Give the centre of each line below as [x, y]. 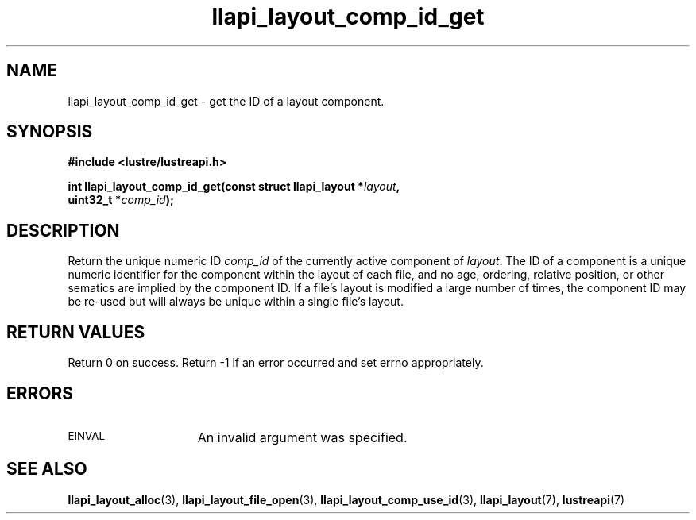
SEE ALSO [47, 469]
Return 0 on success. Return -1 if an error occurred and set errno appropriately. [276, 363]
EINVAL [87, 435]
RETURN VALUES [76, 332]
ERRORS [40, 393]
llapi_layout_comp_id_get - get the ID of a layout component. [226, 101]
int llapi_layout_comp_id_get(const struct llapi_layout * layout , [234, 187]
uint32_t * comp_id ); [121, 200]
